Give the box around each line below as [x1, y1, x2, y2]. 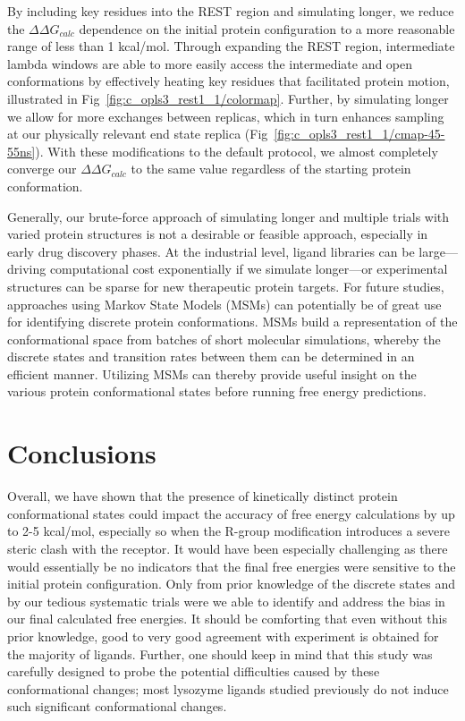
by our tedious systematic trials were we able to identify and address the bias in [7, 591, 445, 610]
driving [7, 259, 46, 278]
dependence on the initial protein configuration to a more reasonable [79, 19, 455, 38]
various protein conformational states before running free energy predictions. [7, 382, 427, 401]
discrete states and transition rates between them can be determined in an [7, 347, 415, 366]
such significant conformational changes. [7, 697, 227, 716]
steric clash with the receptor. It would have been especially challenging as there [7, 539, 448, 557]
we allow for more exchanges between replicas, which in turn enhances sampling [7, 106, 444, 125]
